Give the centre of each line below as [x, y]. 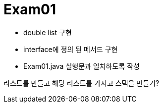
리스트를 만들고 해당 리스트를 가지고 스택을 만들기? [81, 83]
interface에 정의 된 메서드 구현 [71, 49]
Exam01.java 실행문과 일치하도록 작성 [81, 66]
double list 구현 [48, 32]
